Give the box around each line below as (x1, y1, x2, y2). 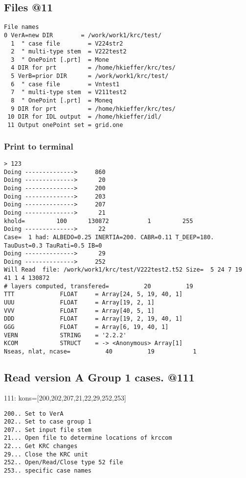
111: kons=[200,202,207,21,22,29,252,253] (4, 392, 126, 403)
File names (4, 24, 39, 31)
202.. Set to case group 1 (4, 418, 91, 426)
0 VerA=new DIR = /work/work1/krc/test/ (4, 31, 162, 39)
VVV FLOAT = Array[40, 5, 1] (4, 307, 155, 314)
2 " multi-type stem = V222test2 (11, 48, 127, 55)
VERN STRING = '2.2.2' (4, 331, 127, 339)
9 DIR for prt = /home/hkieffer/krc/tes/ (11, 105, 176, 112)
